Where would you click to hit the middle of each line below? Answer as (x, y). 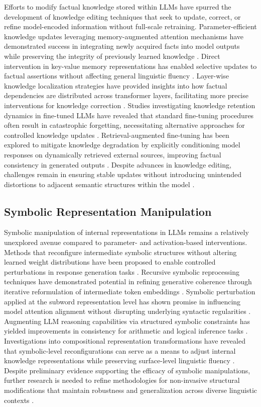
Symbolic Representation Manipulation (108, 211)
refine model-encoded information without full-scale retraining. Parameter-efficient (130, 26)
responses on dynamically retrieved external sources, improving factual (113, 154)
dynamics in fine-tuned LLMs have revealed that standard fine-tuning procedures (129, 115)
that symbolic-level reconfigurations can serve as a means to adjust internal (120, 350)
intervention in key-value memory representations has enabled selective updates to (130, 66)
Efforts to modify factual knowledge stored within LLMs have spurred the (118, 7)
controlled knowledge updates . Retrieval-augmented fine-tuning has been (117, 135)
